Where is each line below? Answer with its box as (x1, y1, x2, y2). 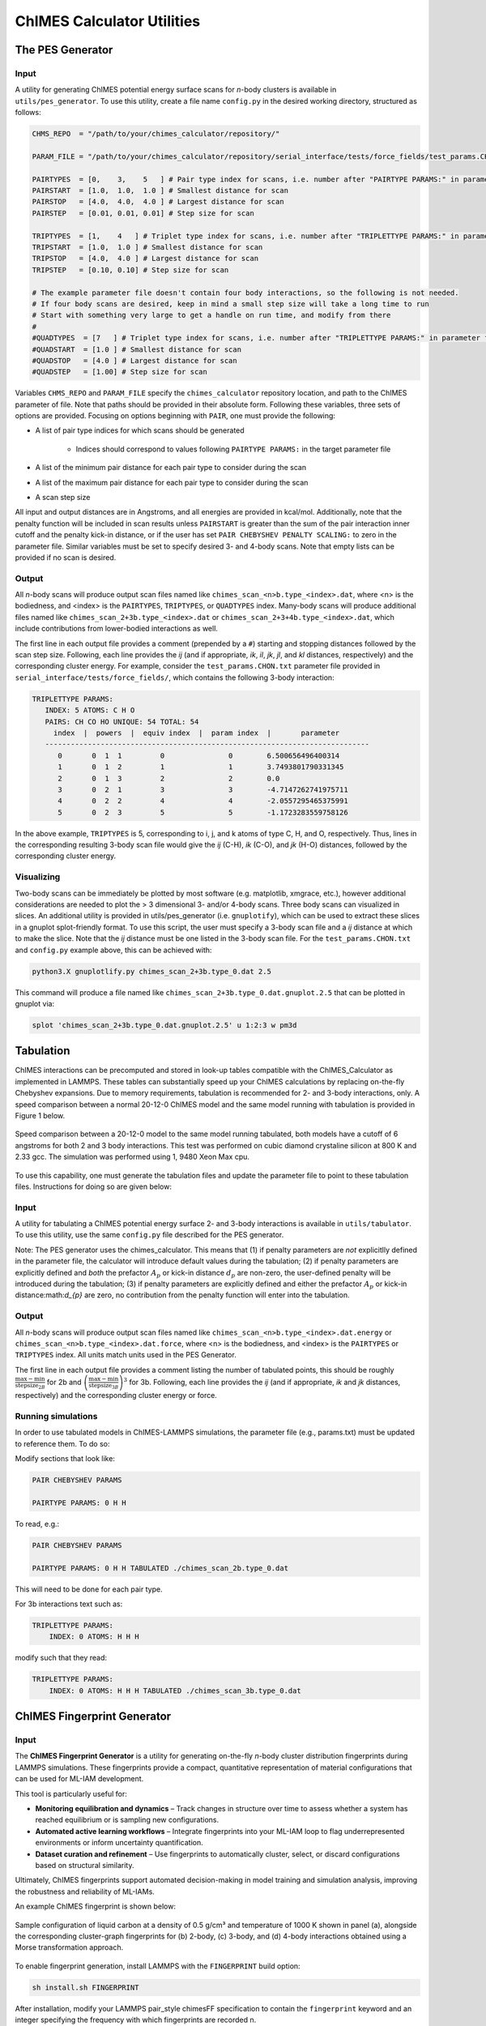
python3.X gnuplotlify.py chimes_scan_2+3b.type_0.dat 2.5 (32, 967, 271, 976)
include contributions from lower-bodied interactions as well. (15, 624, 219, 634)
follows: (15, 108, 41, 118)
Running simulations (15, 1410, 98, 1421)
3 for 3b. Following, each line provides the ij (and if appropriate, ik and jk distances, (123, 1376, 401, 1387)
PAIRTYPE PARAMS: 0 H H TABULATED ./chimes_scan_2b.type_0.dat (32, 1563, 289, 1572)
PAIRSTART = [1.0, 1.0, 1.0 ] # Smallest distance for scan (32, 186, 289, 195)
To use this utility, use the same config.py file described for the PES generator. (15, 1230, 284, 1240)
